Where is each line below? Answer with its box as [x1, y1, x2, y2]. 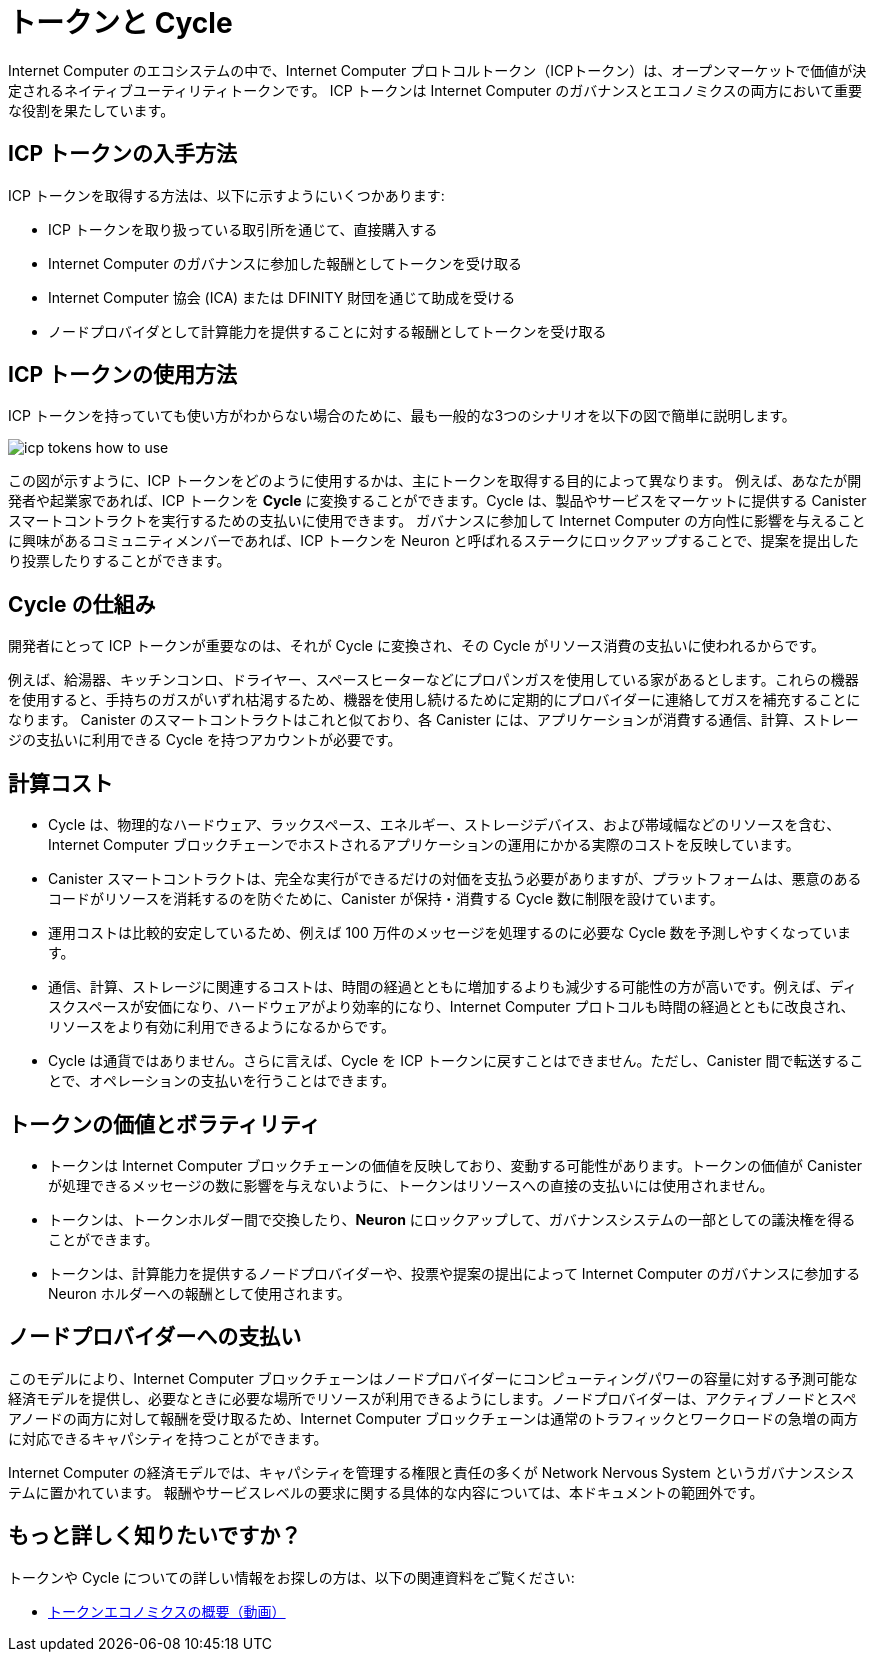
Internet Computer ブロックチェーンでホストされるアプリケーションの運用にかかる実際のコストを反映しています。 [48, 836, 800, 854]
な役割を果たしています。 [8, 101, 175, 119]
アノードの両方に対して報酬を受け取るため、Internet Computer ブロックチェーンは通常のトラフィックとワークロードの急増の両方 [8, 1409, 858, 1427]
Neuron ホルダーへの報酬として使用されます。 [48, 1284, 351, 1302]
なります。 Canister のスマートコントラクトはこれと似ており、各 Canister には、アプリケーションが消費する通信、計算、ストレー [8, 711, 859, 729]
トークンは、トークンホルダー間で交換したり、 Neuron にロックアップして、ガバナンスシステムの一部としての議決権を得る [48, 1210, 856, 1228]
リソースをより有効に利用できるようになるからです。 [48, 1018, 395, 1036]
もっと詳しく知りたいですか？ [8, 1523, 302, 1549]
